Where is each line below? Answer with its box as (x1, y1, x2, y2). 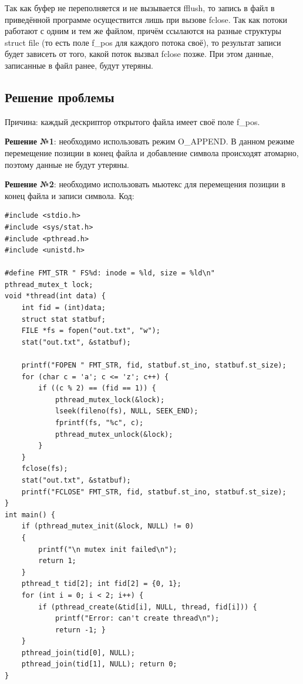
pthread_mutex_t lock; (5, 280, 93, 289)
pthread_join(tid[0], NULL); (21, 648, 135, 657)
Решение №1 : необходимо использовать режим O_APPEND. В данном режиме (5, 135, 295, 147)
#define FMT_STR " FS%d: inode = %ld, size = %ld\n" (5, 269, 215, 278)
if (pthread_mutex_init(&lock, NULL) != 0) (21, 522, 194, 531)
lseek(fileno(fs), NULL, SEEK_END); (55, 407, 198, 416)
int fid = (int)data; (21, 304, 106, 312)
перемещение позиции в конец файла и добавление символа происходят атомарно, (5, 146, 299, 159)
